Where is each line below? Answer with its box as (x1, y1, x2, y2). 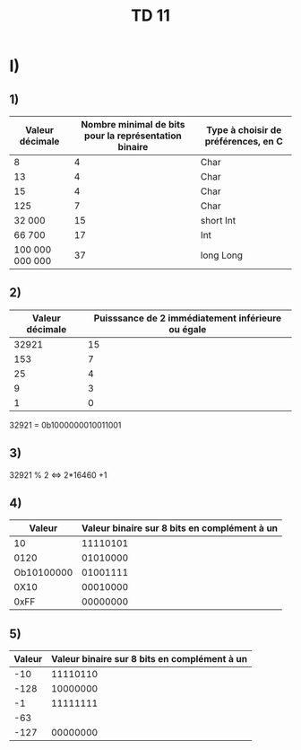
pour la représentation (83, 129, 182, 142)
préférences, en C (204, 136, 284, 147)
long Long (200, 249, 244, 261)
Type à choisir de (205, 124, 282, 136)
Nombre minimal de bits (80, 119, 185, 130)
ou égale (168, 322, 207, 335)
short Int (200, 215, 236, 226)
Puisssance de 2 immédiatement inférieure (93, 312, 282, 324)
